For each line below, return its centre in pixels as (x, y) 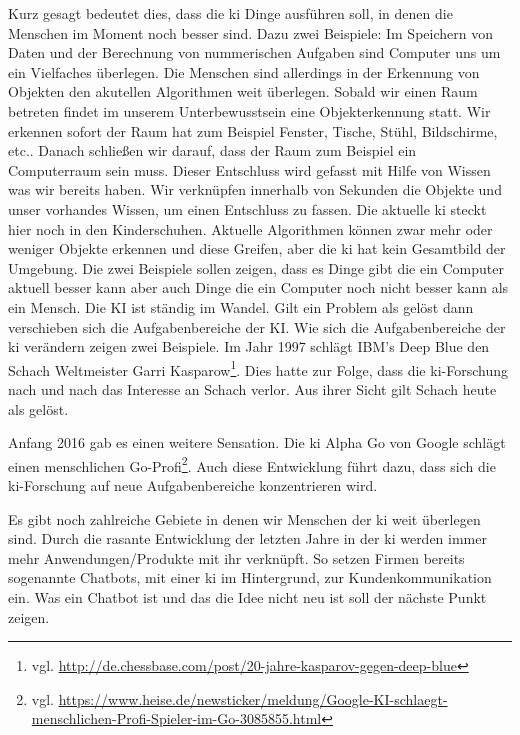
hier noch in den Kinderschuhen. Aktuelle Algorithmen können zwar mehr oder (250, 228)
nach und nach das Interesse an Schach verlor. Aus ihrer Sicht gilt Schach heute (252, 388)
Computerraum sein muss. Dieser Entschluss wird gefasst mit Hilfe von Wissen (249, 169)
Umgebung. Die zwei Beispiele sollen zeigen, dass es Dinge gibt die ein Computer (256, 267)
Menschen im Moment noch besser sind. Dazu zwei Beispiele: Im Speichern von (250, 32)
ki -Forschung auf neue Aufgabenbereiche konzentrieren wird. (193, 484)
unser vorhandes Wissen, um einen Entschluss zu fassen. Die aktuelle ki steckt (247, 208)
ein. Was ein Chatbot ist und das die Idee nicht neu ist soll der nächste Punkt (247, 596)
